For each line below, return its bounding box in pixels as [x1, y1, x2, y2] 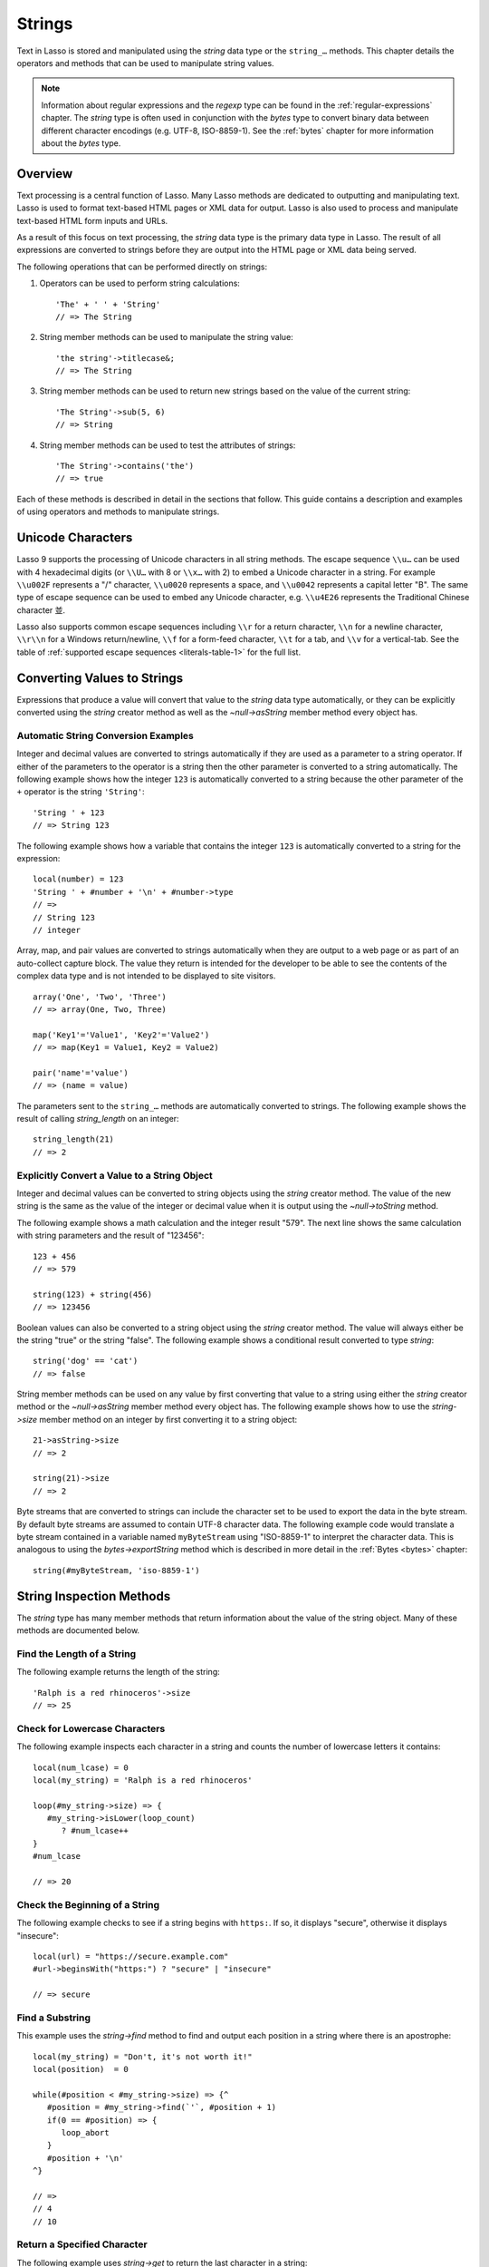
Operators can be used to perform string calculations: [39, 277, 240, 289]
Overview [16, 166, 73, 181]
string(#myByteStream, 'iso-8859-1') [33, 1565, 201, 1575]
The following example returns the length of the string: [16, 1667, 221, 1678]
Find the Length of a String [16, 1647, 137, 1659]
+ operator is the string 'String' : [16, 786, 145, 797]
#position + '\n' [46, 2153, 124, 2163]
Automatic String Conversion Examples [16, 729, 195, 742]
